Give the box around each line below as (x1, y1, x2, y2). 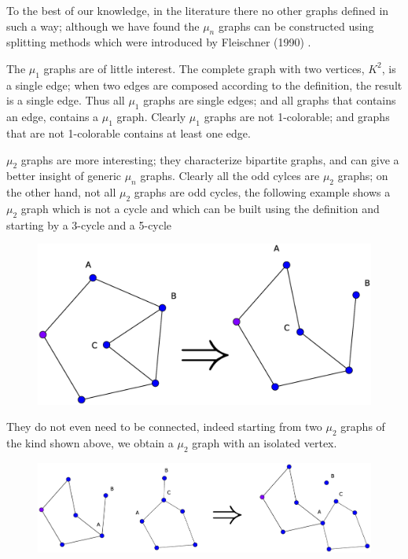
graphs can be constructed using (218, 17, 374, 34)
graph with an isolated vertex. (192, 435, 337, 451)
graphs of (340, 418, 385, 435)
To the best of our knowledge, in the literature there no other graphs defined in (6, 2, 389, 18)
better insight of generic (6, 167, 121, 184)
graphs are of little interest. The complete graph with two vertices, (43, 60, 365, 76)
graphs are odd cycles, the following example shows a (134, 184, 391, 200)
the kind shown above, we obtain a (6, 435, 174, 451)
